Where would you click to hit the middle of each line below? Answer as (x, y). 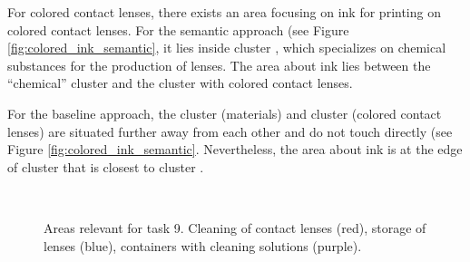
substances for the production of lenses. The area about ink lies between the (219, 65)
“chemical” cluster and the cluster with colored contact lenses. (180, 83)
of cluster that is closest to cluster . (106, 166)
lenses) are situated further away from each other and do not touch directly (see (230, 131)
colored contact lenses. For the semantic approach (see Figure (178, 29)
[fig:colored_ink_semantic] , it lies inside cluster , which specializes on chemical (227, 48)
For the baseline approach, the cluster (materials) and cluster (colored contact (225, 113)
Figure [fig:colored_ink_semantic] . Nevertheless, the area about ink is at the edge (235, 149)
